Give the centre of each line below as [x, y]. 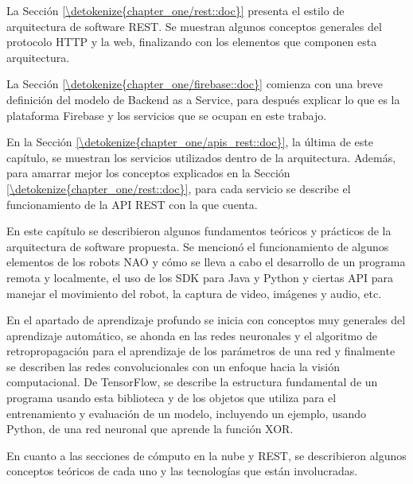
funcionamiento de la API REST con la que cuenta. [132, 204]
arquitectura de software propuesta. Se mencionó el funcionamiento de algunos [198, 246]
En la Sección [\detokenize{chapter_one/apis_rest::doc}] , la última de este [190, 142]
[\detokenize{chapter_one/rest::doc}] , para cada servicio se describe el [179, 188]
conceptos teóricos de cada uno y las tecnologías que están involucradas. [182, 471]
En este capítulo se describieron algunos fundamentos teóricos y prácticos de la [199, 231]
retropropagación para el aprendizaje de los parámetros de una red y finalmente [201, 351]
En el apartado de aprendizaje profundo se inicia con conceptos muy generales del [206, 320]
